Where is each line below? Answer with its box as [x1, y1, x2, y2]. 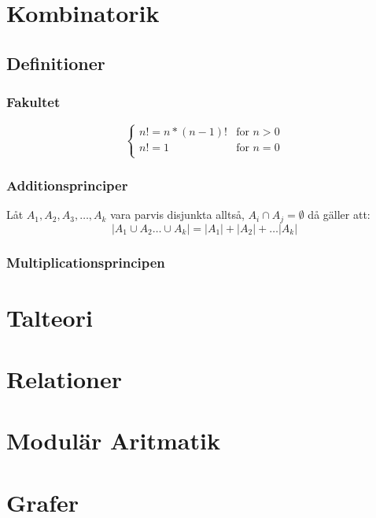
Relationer [6, 363, 122, 395]
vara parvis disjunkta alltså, [110, 206, 245, 223]
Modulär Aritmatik [6, 424, 220, 457]
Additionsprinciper [6, 175, 128, 194]
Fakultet [6, 92, 61, 112]
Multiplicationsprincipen [6, 252, 165, 272]
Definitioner [6, 50, 105, 75]
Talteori [6, 301, 93, 333]
